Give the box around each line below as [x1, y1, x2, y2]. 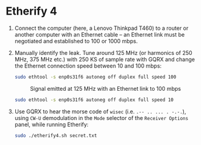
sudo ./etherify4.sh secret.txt [14, 132, 97, 138]
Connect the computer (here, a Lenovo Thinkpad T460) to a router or [14, 24, 189, 32]
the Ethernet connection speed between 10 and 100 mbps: [14, 62, 162, 69]
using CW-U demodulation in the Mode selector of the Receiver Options [14, 114, 189, 121]
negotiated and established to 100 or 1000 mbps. [14, 37, 138, 44]
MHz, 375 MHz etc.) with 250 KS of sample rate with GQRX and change [14, 55, 195, 63]
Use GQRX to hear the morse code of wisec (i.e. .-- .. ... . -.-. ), [14, 108, 186, 115]
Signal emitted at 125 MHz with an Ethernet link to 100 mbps [29, 85, 181, 92]
